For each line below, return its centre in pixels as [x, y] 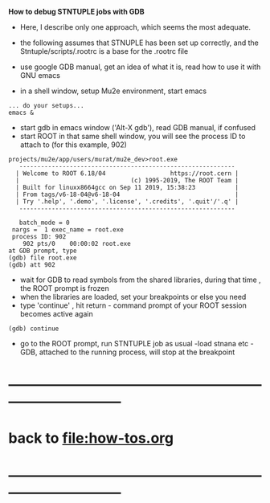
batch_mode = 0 [44, 223]
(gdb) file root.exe [43, 258]
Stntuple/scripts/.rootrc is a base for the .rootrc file [104, 51]
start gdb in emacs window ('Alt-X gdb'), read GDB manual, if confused [137, 127]
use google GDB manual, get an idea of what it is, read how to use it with [140, 67]
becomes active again [57, 314]
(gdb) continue [34, 329]
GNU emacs [40, 75]
